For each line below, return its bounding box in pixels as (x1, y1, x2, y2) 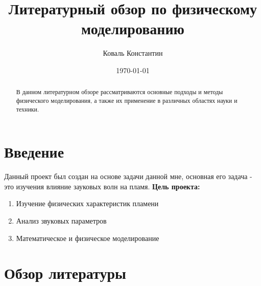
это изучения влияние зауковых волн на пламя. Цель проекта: (4, 181, 200, 191)
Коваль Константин (103, 48, 163, 58)
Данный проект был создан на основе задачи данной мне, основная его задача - (4, 171, 252, 182)
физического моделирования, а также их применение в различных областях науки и (16, 96, 238, 104)
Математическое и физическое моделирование (16, 232, 159, 243)
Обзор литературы (4, 262, 126, 283)
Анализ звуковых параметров (16, 215, 107, 226)
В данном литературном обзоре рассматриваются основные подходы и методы (16, 87, 223, 96)
